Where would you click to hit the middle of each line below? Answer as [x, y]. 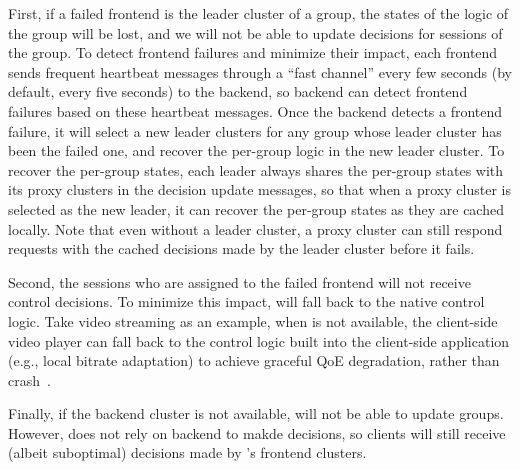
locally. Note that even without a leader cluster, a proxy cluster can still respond [255, 228]
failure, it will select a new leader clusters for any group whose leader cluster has [255, 130]
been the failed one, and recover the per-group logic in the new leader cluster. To [256, 150]
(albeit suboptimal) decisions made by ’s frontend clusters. [187, 452]
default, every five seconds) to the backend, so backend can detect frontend [238, 91]
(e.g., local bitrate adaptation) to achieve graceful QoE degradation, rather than [254, 360]
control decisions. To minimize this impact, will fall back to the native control [246, 301]
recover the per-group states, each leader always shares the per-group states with [256, 169]
